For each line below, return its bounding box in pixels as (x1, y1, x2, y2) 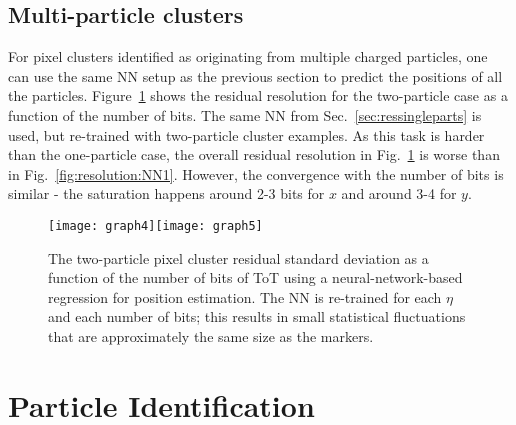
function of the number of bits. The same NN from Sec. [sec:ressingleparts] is (8, 104, 482, 125)
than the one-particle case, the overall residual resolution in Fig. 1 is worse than (8, 144, 500, 165)
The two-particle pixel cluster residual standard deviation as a (48, 247, 429, 268)
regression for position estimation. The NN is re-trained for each (48, 286, 442, 307)
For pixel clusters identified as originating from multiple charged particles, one (8, 46, 488, 67)
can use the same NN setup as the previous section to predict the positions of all (8, 65, 503, 86)
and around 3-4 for (341, 183, 457, 204)
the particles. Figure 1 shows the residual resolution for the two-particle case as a (8, 85, 508, 106)
